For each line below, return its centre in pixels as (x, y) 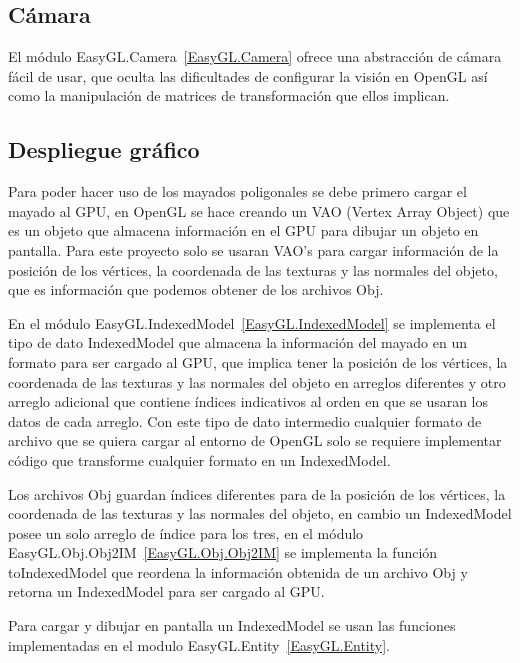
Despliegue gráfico (104, 149)
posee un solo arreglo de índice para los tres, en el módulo (186, 532)
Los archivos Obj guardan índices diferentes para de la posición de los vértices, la (257, 493)
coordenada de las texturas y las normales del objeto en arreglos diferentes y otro (257, 381)
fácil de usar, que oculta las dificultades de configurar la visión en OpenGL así (248, 75)
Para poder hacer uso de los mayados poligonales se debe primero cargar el (237, 191)
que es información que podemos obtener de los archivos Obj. (196, 289)
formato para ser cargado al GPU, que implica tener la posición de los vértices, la (258, 361)
